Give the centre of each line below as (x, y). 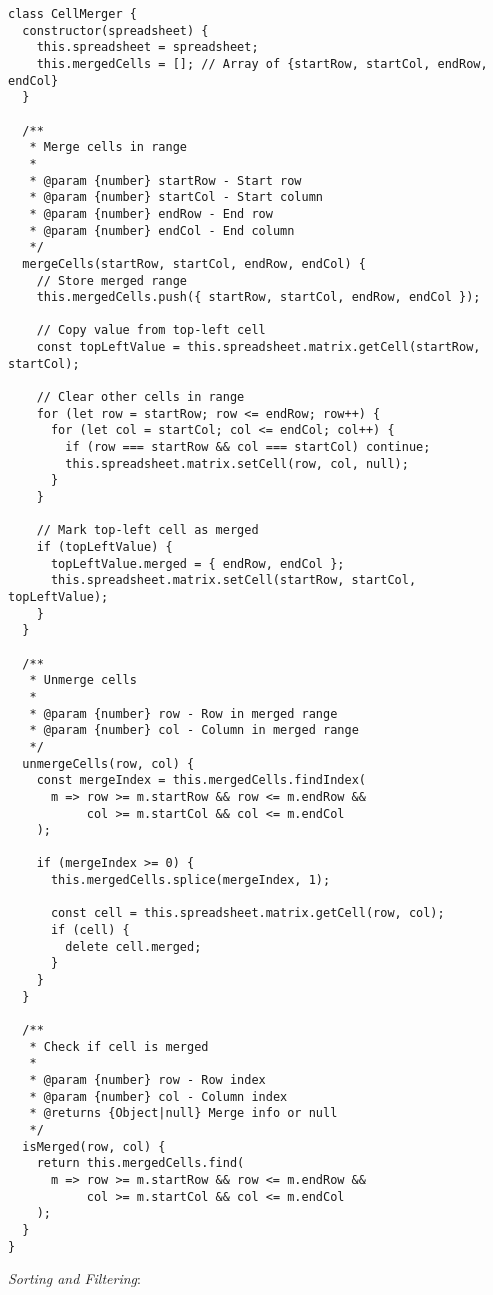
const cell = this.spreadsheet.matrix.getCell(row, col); (247, 913)
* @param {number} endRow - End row (151, 213)
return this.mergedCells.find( (140, 1163)
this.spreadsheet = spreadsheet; (147, 47)
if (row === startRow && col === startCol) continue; (248, 447)
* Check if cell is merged (119, 1046)
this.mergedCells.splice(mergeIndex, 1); (190, 880)
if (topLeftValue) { (104, 547)
